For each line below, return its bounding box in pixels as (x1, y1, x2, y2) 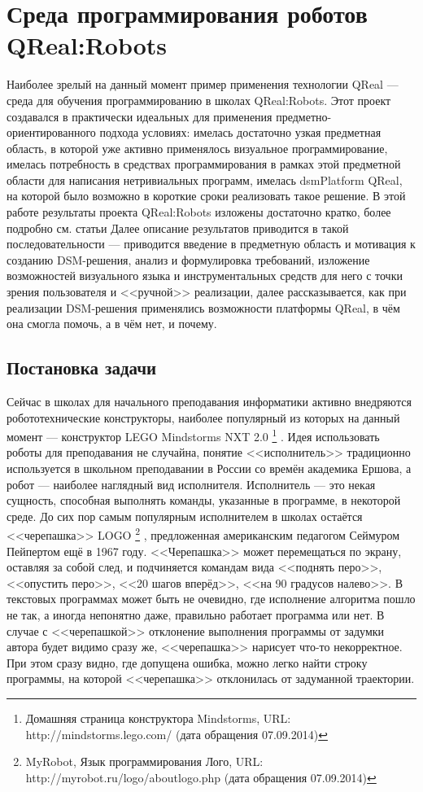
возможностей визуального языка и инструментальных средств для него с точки (7, 267, 403, 284)
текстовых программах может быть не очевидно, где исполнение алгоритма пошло (7, 590, 416, 607)
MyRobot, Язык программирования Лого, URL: (25, 753, 264, 770)
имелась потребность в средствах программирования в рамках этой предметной (7, 155, 401, 173)
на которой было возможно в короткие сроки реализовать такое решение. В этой (7, 187, 406, 204)
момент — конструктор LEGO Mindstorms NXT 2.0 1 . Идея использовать (7, 426, 380, 444)
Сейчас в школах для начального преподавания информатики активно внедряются (7, 393, 412, 410)
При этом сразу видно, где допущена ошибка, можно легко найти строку (7, 654, 368, 671)
